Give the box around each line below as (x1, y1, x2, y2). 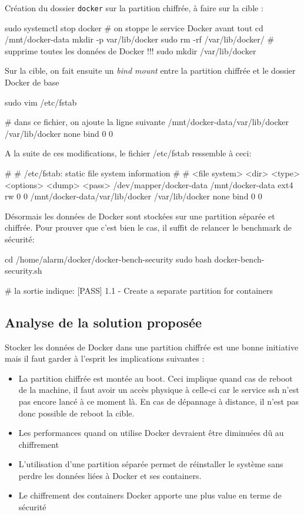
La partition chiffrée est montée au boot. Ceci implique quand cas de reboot (18, 372, 293, 384)
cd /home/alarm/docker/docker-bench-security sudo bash (5, 252, 212, 265)
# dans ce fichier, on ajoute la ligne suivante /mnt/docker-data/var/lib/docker (5, 116, 289, 128)
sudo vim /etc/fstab (5, 96, 77, 108)
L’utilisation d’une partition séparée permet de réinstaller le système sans (18, 458, 283, 470)
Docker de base (5, 76, 59, 88)
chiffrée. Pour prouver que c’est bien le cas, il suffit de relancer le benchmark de (5, 221, 292, 234)
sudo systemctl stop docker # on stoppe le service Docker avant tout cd (5, 21, 263, 34)
